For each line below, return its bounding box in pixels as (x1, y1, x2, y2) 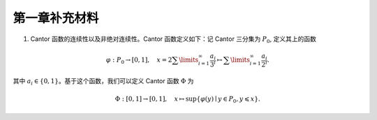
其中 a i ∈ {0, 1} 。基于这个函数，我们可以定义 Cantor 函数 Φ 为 (13, 77, 194, 87)
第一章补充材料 (13, 10, 99, 26)
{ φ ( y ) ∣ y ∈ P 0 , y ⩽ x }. (196, 95, 261, 105)
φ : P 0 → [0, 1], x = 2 (105, 55, 172, 65)
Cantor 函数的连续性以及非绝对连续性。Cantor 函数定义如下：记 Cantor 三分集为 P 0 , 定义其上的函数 (30, 35, 317, 44)
